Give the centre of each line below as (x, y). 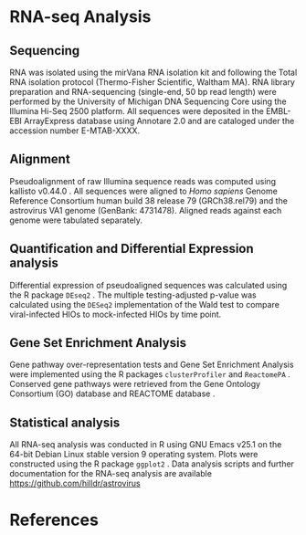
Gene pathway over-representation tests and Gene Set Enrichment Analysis (152, 365)
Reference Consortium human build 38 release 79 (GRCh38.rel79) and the (148, 200)
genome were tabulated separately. (76, 220)
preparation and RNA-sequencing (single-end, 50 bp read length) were (143, 92)
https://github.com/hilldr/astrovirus (75, 483)
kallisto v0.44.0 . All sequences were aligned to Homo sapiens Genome (144, 191)
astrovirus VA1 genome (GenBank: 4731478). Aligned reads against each (146, 210)
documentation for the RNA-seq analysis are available (111, 474)
